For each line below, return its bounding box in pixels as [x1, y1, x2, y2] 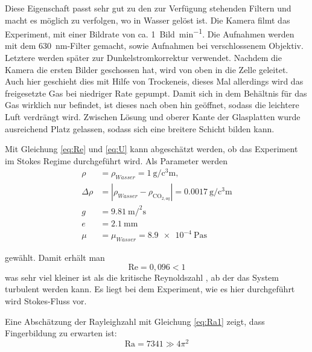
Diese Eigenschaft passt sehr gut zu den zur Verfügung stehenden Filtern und [5, 2, 291, 14]
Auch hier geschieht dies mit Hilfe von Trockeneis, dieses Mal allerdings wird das [5, 75, 304, 88]
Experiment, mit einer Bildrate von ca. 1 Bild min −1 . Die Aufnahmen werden [5, 26, 294, 40]
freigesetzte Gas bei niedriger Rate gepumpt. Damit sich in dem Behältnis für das [5, 86, 307, 99]
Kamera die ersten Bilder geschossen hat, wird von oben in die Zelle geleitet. [5, 63, 288, 75]
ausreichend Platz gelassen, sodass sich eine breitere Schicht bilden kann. [5, 122, 275, 135]
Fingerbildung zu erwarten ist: [5, 327, 117, 339]
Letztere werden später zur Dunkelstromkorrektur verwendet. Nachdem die [5, 51, 282, 64]
